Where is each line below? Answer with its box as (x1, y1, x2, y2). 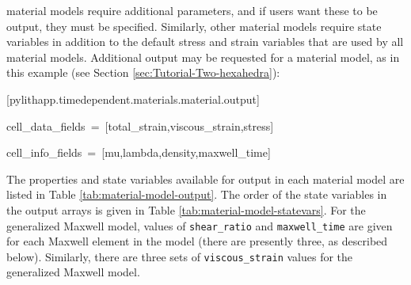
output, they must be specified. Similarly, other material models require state (6, 17, 382, 34)
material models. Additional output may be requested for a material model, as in (6, 48, 400, 65)
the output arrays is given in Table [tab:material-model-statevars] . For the (6, 201, 366, 218)
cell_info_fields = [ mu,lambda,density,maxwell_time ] (6, 144, 271, 161)
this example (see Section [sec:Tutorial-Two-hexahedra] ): (6, 64, 280, 81)
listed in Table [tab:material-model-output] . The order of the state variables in (6, 186, 387, 203)
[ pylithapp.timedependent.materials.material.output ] (6, 90, 260, 107)
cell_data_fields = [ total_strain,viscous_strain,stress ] (6, 117, 274, 134)
